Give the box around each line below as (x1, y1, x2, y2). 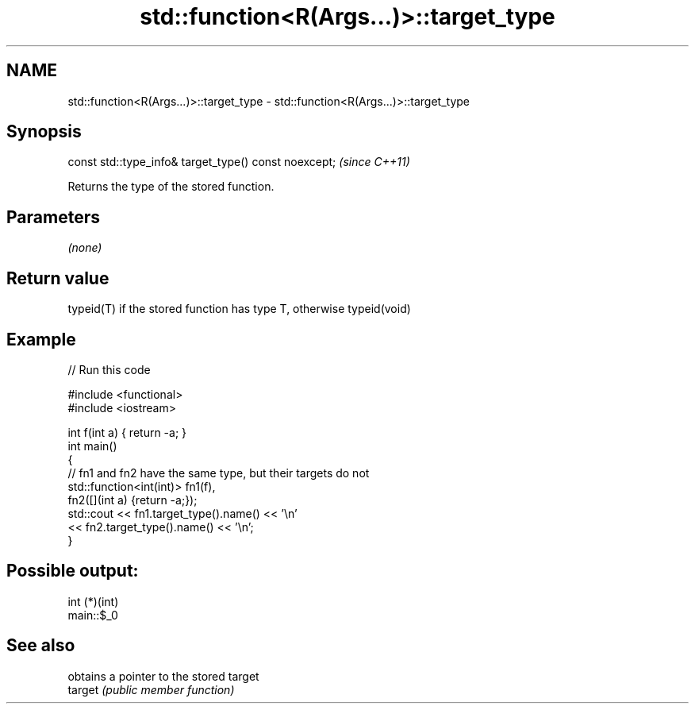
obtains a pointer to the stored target (67, 669, 259, 683)
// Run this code (67, 362, 151, 376)
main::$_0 (67, 608, 118, 622)
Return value (6, 268, 109, 288)
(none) (67, 241, 102, 255)
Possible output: (6, 561, 139, 581)
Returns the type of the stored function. (67, 179, 275, 194)
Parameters (6, 206, 100, 227)
